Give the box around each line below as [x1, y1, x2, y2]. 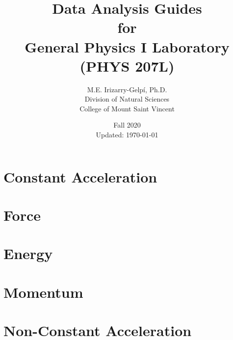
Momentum [3, 282, 83, 302]
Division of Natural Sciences [84, 94, 170, 104]
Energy [3, 243, 53, 263]
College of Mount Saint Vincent [79, 103, 175, 113]
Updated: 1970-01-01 [96, 130, 158, 140]
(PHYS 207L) [79, 55, 175, 76]
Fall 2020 [113, 120, 141, 130]
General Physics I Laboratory [25, 36, 230, 56]
